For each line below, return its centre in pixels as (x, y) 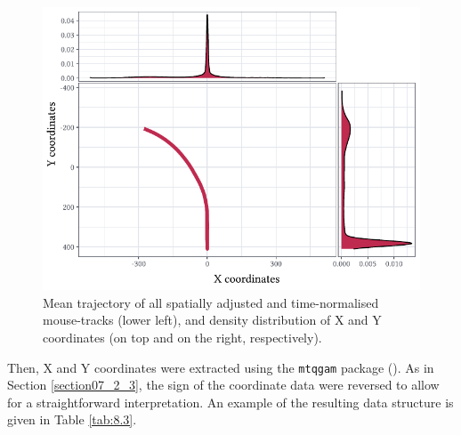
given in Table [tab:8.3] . (72, 419)
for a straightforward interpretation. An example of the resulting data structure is (230, 402)
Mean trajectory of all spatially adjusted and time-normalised (211, 302)
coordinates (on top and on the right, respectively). (182, 337)
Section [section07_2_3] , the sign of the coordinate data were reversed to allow (223, 385)
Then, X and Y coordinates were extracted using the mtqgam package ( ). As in (221, 367)
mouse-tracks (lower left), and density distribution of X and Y (212, 320)
